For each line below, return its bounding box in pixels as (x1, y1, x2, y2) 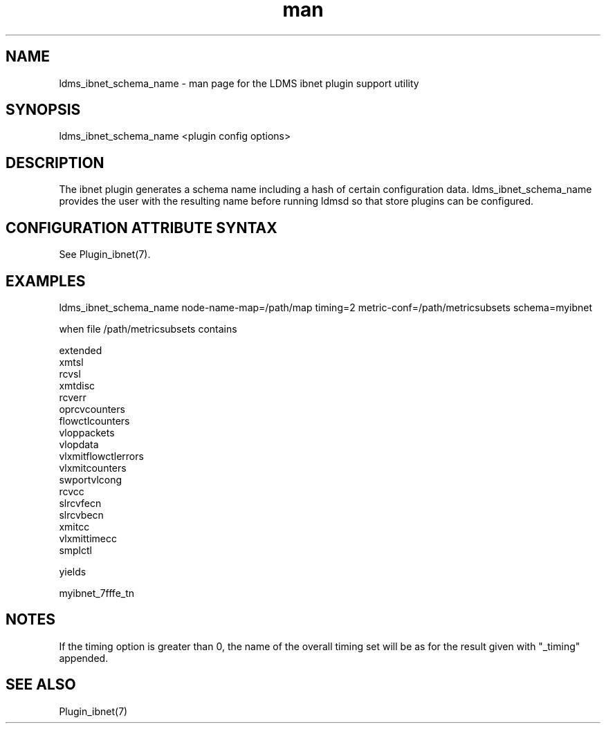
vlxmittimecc (59, 532, 117, 544)
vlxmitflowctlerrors (59, 450, 144, 462)
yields (59, 565, 86, 578)
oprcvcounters (59, 403, 125, 415)
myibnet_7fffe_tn (59, 587, 135, 599)
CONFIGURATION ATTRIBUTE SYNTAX (6, 219, 277, 237)
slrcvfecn (59, 497, 102, 509)
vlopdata (59, 438, 99, 450)
